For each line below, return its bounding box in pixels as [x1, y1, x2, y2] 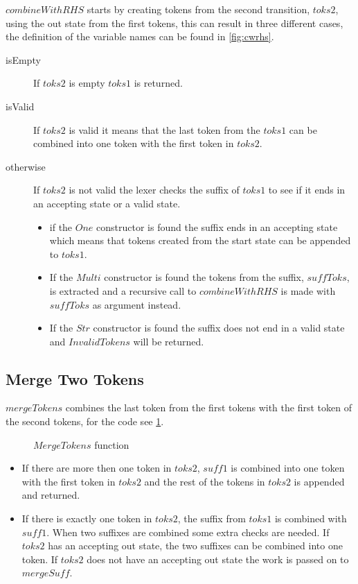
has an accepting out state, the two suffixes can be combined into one [48, 538, 343, 553]
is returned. [134, 76, 183, 90]
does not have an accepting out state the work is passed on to [87, 551, 349, 566]
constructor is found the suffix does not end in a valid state [93, 320, 345, 335]
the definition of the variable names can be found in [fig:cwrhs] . [6, 29, 274, 44]
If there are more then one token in [21, 461, 172, 475]
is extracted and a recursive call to [49, 283, 197, 298]
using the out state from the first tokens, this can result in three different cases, [6, 15, 343, 30]
